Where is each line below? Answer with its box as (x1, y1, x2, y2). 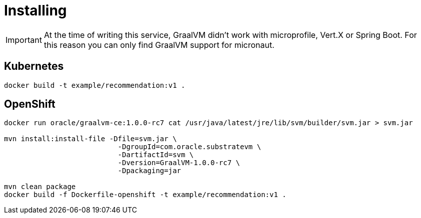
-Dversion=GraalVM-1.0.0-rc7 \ (117, 159, 240, 167)
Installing (4, 2, 67, 19)
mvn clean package (4, 183, 76, 191)
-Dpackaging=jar (117, 167, 181, 175)
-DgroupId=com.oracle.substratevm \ (117, 143, 261, 151)
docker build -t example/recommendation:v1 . (4, 81, 185, 89)
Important (5, 34, 42, 45)
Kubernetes (4, 60, 64, 73)
